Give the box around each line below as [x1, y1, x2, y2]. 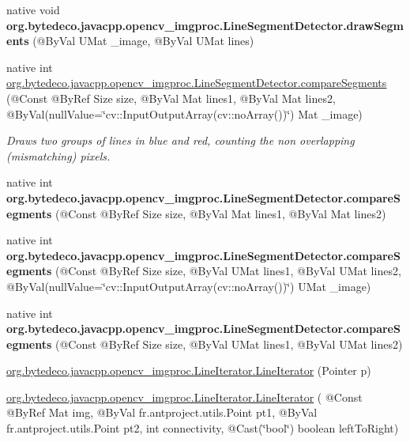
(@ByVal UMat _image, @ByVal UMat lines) [32, 32, 254, 49]
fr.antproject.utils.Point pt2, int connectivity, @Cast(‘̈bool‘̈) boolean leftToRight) [6, 420, 399, 436]
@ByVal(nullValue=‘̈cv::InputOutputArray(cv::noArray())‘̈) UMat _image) [6, 278, 371, 294]
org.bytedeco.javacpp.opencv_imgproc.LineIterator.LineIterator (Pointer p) [6, 362, 371, 379]
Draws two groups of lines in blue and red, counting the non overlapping [6, 132, 355, 149]
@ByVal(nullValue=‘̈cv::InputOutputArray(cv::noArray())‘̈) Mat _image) [6, 105, 363, 122]
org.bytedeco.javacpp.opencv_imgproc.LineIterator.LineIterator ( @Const [6, 388, 363, 405]
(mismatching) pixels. [6, 147, 111, 164]
